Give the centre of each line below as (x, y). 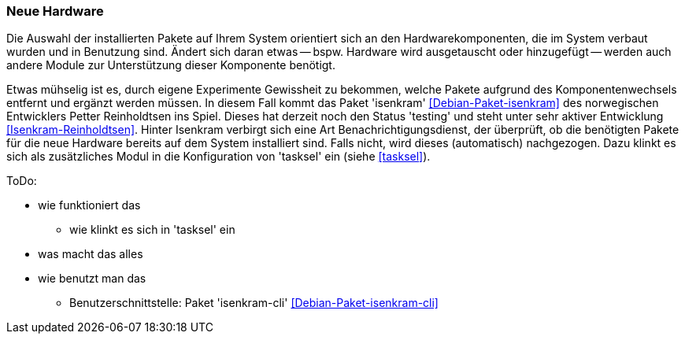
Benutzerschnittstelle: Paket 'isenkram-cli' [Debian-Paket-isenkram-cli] (254, 303)
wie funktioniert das (89, 205)
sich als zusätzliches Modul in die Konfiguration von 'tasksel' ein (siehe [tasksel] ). (218, 157)
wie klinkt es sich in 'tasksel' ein (152, 230)
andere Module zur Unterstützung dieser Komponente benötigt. (171, 65)
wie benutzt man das (92, 279)
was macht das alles (91, 254)
